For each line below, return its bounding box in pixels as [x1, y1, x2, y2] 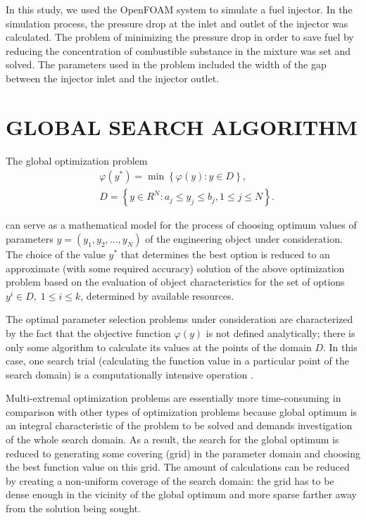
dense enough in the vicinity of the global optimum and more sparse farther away [6, 487, 357, 502]
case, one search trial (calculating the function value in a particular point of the [6, 353, 349, 368]
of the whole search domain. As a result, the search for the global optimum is [6, 432, 339, 447]
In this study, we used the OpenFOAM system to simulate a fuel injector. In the [6, 2, 353, 16]
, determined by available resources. [80, 288, 234, 303]
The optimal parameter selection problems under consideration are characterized [6, 312, 353, 326]
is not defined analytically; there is [206, 325, 355, 340]
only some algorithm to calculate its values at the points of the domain [6, 339, 312, 354]
